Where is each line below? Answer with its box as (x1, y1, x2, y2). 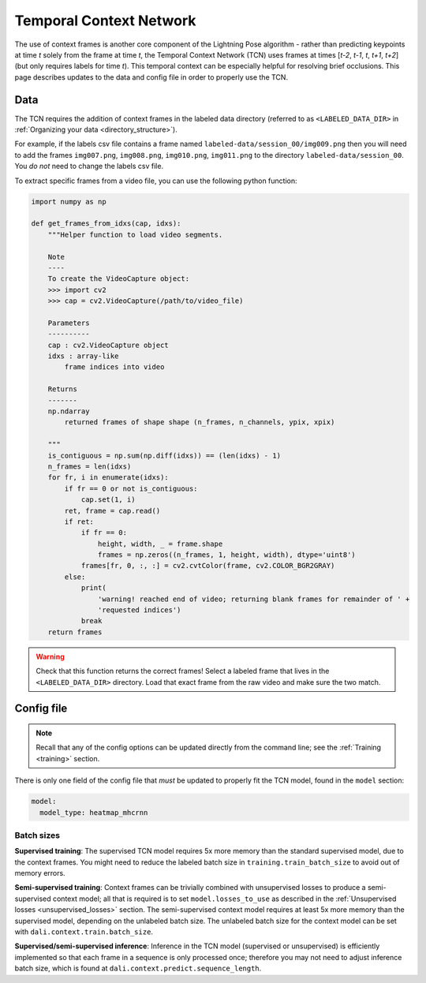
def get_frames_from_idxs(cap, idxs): (31, 219, 181, 228)
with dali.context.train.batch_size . (14, 927, 154, 936)
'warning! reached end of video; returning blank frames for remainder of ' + (97, 594, 410, 604)
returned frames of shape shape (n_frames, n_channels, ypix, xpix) (64, 418, 335, 427)
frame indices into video (64, 363, 165, 372)
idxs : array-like (47, 352, 119, 361)
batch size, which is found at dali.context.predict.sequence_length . (14, 963, 262, 974)
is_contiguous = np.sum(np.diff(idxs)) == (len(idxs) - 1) (47, 450, 282, 460)
